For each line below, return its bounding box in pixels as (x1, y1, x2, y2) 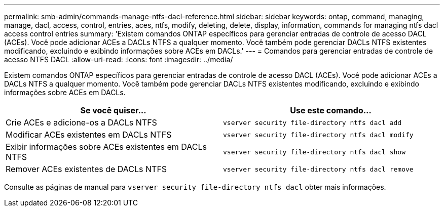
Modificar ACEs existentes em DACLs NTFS (6, 130, 172, 140)
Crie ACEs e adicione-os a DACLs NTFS (6, 117, 157, 128)
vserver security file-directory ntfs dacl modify (223, 131, 414, 139)
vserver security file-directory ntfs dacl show (223, 148, 406, 156)
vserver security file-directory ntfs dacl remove (223, 165, 414, 173)
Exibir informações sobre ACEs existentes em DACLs (6, 142, 207, 152)
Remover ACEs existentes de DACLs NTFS (6, 164, 167, 174)
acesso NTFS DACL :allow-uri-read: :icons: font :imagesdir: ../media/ (4, 55, 233, 64)
